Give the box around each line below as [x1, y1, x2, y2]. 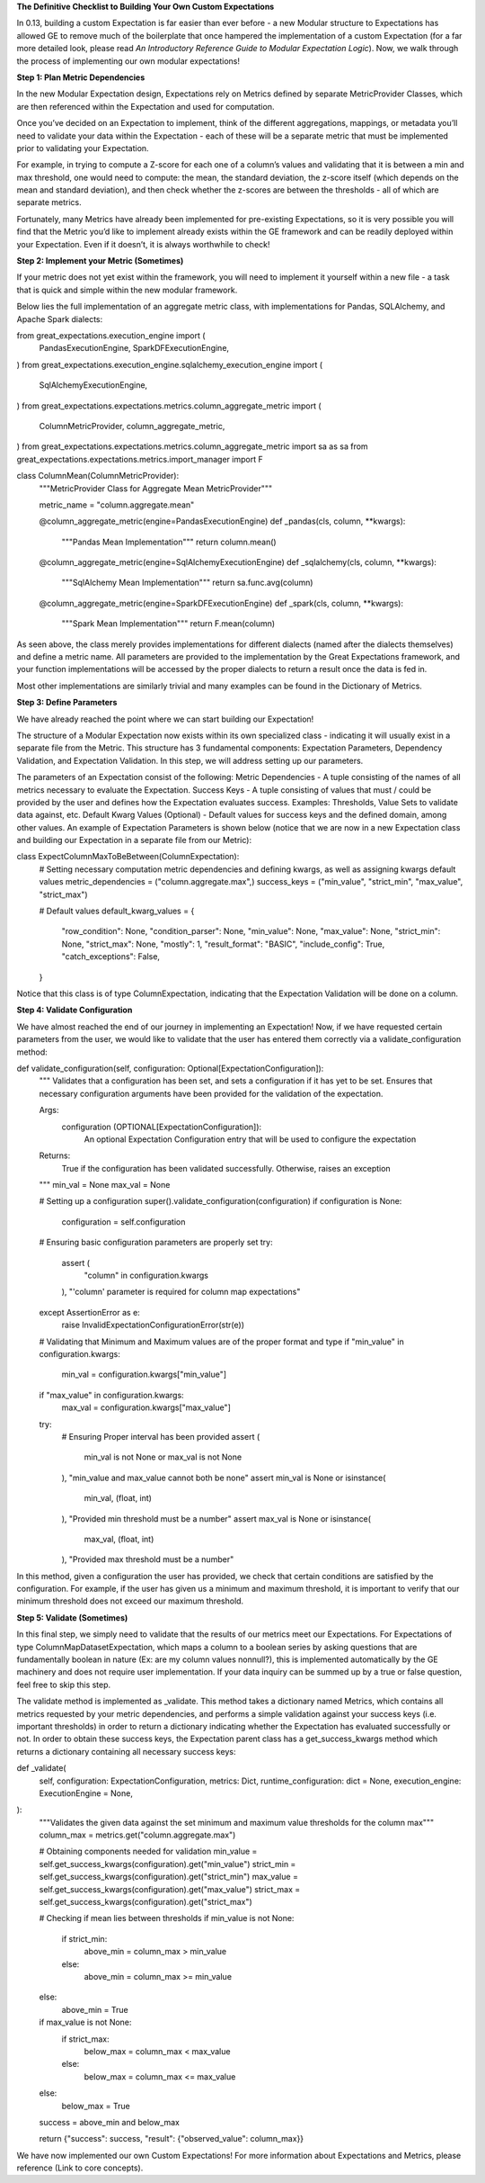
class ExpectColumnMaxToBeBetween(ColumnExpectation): [16, 851, 240, 862]
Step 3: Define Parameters [16, 697, 118, 708]
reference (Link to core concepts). [16, 2162, 144, 2173]
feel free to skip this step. [16, 1679, 111, 1690]
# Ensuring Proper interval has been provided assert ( [61, 1431, 260, 1442]
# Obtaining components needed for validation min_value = [39, 1846, 258, 1857]
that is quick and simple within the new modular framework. [16, 284, 238, 295]
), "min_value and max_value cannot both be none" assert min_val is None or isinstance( [61, 1472, 386, 1483]
